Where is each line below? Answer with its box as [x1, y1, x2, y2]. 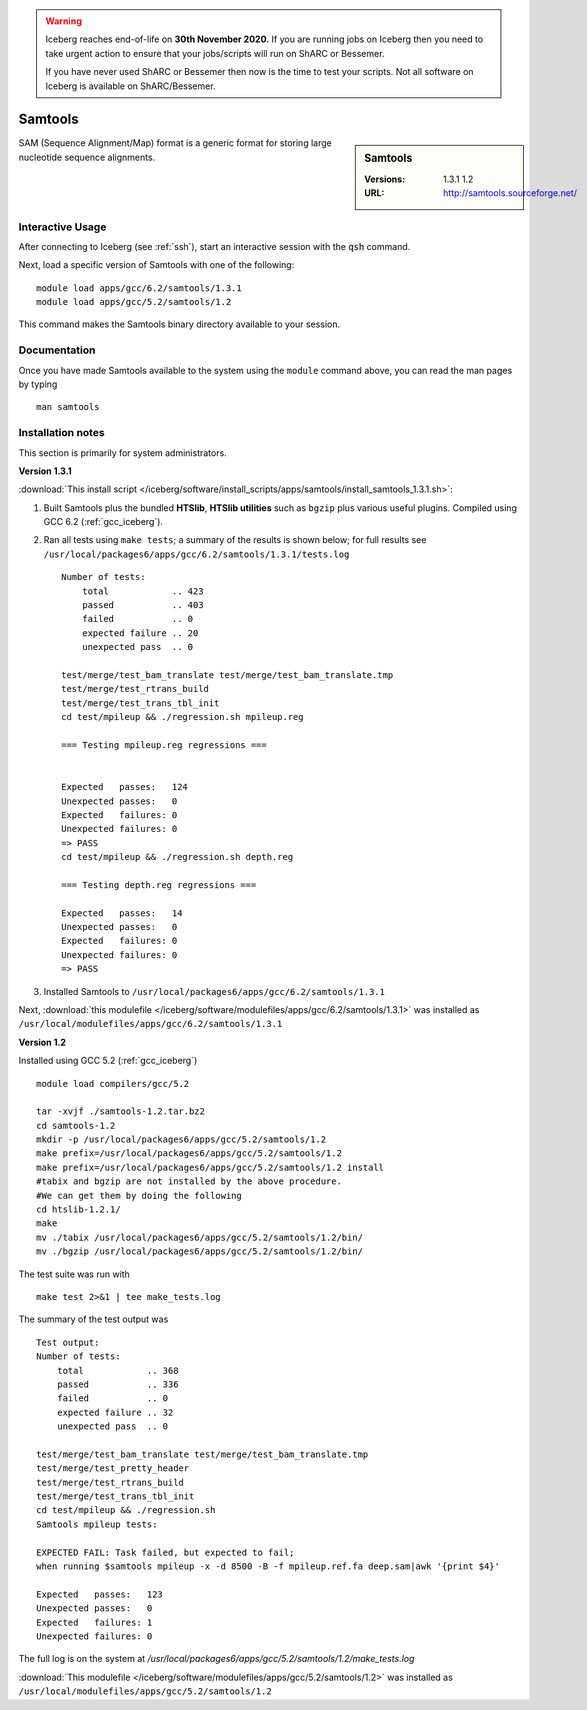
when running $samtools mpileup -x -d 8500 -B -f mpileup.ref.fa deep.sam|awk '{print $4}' [36, 1561, 500, 1572]
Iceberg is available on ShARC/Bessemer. [45, 80, 216, 92]
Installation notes [18, 426, 105, 440]
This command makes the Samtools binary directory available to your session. [18, 318, 340, 330]
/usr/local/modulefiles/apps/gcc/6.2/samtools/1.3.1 [18, 1018, 283, 1030]
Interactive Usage [18, 220, 107, 234]
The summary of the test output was [18, 1313, 169, 1325]
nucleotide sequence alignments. [18, 151, 156, 163]
